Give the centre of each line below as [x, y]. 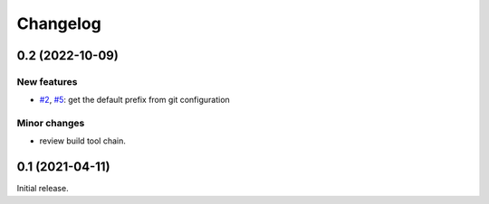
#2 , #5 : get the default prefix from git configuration [134, 100]
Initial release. [43, 189]
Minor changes [51, 124]
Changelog [59, 23]
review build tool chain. [83, 141]
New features [47, 81]
